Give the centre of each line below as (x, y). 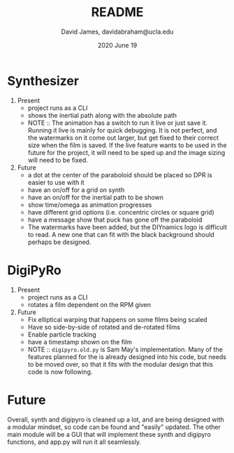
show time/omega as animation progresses (90, 205)
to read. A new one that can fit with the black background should (121, 234)
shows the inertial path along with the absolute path (102, 115)
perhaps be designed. (59, 242)
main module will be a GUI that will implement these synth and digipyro (109, 434)
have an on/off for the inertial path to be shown (96, 197)
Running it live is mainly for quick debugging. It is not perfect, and (122, 130)
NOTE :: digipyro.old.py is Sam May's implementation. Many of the (125, 349)
